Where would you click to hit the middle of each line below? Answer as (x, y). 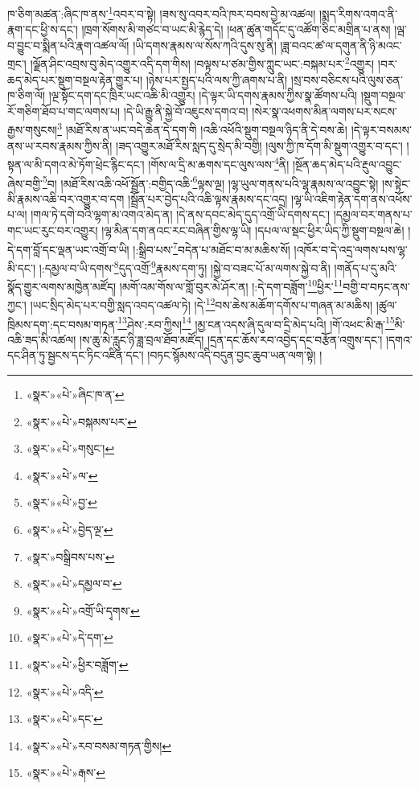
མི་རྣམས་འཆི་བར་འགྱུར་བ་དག (66, 198)
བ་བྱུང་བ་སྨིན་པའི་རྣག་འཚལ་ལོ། (68, 45)
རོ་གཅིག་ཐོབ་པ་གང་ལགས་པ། (64, 111)
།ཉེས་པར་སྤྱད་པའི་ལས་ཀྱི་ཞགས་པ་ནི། (217, 79)
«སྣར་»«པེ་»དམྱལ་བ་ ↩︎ (74, 584)
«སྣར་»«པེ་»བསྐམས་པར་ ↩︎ (81, 421)
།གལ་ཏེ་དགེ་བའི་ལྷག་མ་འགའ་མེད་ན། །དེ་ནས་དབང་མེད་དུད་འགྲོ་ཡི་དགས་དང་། (181, 214)
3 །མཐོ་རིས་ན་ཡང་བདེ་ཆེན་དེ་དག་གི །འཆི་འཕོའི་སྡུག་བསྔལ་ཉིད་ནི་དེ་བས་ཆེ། (202, 129)
